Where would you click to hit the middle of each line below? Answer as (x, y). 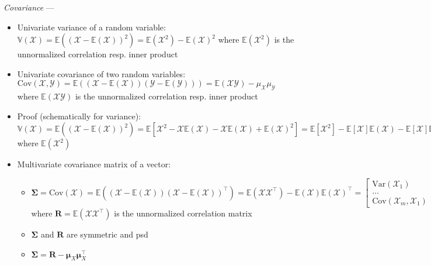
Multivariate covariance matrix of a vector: (94, 164)
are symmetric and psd (107, 234)
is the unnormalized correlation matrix (183, 213)
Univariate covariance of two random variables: (101, 73)
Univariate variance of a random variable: (91, 27)
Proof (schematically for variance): (79, 116)
